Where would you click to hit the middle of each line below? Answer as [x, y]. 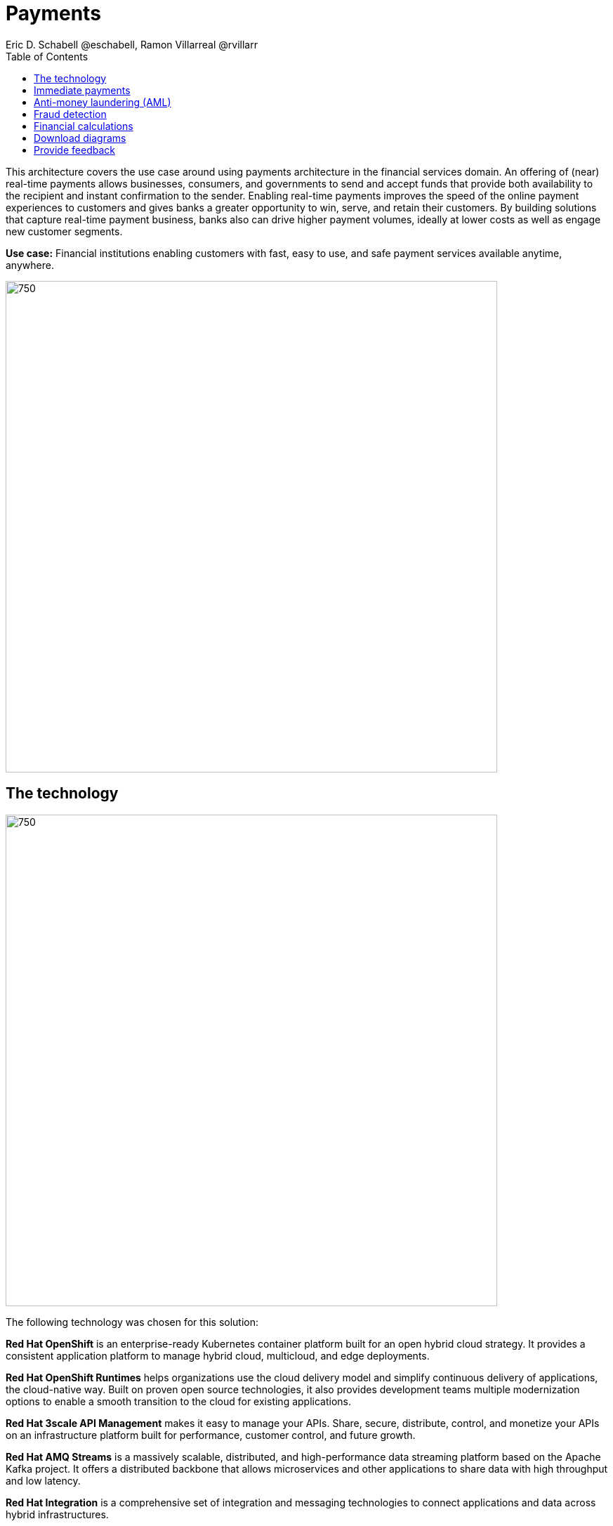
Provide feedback [74, 150]
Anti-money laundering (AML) [103, 102]
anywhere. [30, 265]
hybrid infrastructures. [57, 1514]
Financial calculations [84, 126]
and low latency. [43, 1480]
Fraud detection [70, 114]
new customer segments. [64, 231]
